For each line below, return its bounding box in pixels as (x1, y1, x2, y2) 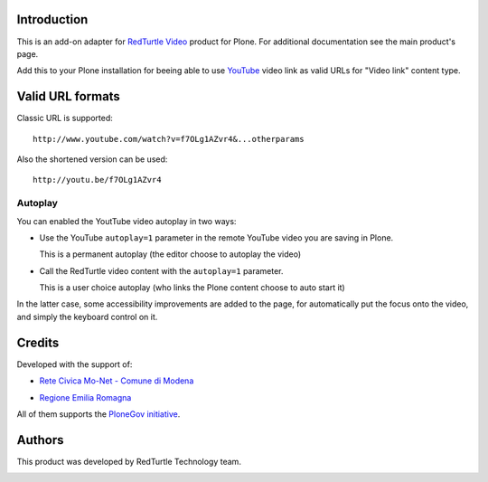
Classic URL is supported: (16, 113, 113, 124)
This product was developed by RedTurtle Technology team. (16, 456, 241, 467)
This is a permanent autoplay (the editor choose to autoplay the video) (39, 249, 302, 260)
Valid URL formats (16, 89, 121, 104)
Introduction (16, 12, 89, 27)
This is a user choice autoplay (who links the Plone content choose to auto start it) (39, 282, 345, 293)
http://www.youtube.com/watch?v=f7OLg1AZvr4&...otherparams (33, 134, 305, 144)
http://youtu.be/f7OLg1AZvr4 (33, 175, 162, 185)
